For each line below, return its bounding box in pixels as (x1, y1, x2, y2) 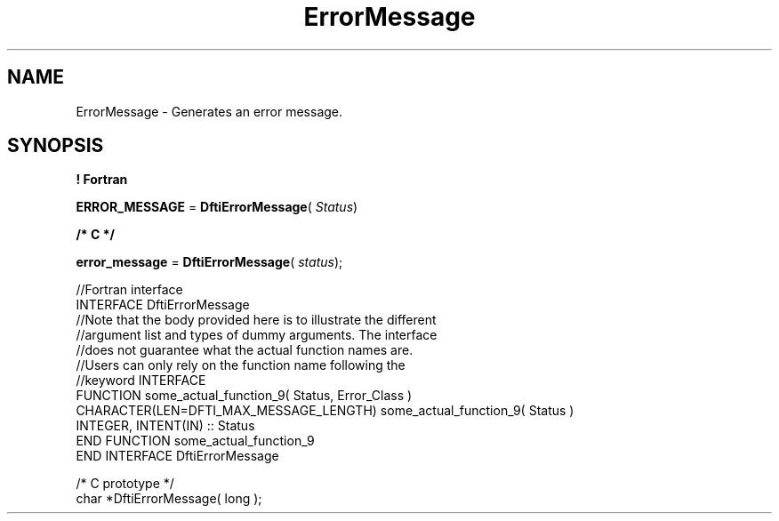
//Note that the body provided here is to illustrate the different (76, 312, 437, 328)
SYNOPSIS (7, 134, 104, 157)
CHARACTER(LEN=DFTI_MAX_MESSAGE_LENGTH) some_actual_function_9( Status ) (76, 403, 574, 419)
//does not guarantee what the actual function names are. (76, 342, 414, 358)
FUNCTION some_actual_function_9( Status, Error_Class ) (76, 388, 413, 404)
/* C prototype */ (76, 476, 174, 492)
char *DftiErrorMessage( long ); (76, 491, 262, 507)
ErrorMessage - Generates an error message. (76, 103, 343, 119)
